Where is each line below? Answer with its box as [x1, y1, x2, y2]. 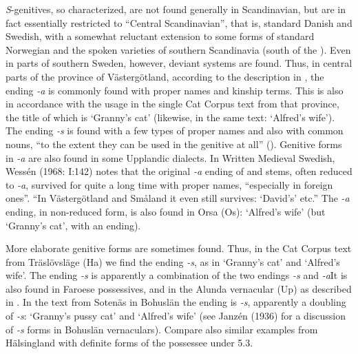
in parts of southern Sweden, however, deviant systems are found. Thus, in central [6, 56, 352, 70]
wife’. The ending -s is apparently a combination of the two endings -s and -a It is [6, 268, 348, 282]
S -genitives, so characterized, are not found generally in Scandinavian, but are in [6, 2, 346, 16]
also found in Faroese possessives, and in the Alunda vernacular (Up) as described [6, 281, 352, 295]
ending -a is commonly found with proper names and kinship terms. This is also [6, 83, 344, 97]
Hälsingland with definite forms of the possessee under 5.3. [6, 335, 253, 350]
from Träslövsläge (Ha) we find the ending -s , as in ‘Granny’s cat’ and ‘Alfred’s [6, 254, 340, 269]
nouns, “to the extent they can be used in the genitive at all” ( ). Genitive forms [6, 136, 342, 151]
